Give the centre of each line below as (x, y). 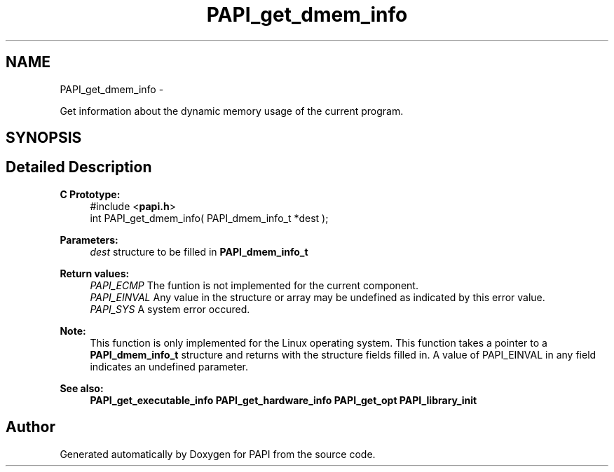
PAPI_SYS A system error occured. (170, 309)
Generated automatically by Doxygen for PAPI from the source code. (218, 454)
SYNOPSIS (44, 138)
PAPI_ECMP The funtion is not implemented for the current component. (254, 285)
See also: (82, 388)
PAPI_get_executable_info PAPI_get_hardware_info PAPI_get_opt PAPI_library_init (284, 400)
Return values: (95, 273)
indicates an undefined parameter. (169, 366)
